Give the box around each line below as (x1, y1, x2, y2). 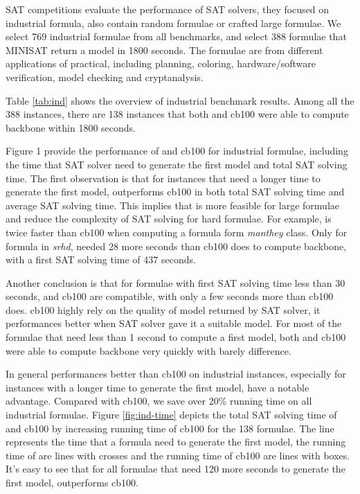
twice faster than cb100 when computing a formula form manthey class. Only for (6, 224, 348, 239)
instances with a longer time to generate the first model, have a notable (6, 380, 309, 394)
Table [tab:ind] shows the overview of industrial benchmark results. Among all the (6, 93, 354, 107)
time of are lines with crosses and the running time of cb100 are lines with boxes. (6, 448, 350, 462)
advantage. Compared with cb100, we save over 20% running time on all (6, 394, 312, 408)
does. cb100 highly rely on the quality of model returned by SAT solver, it (6, 302, 321, 317)
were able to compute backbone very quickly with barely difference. (6, 343, 291, 358)
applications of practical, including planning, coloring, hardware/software (6, 56, 316, 71)
